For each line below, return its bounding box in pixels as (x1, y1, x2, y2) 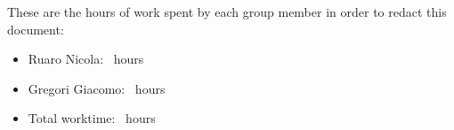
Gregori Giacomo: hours (28, 79, 166, 97)
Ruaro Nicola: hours (28, 50, 144, 68)
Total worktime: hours (28, 109, 156, 127)
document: (7, 19, 64, 38)
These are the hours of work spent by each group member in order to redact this (7, 3, 447, 20)
